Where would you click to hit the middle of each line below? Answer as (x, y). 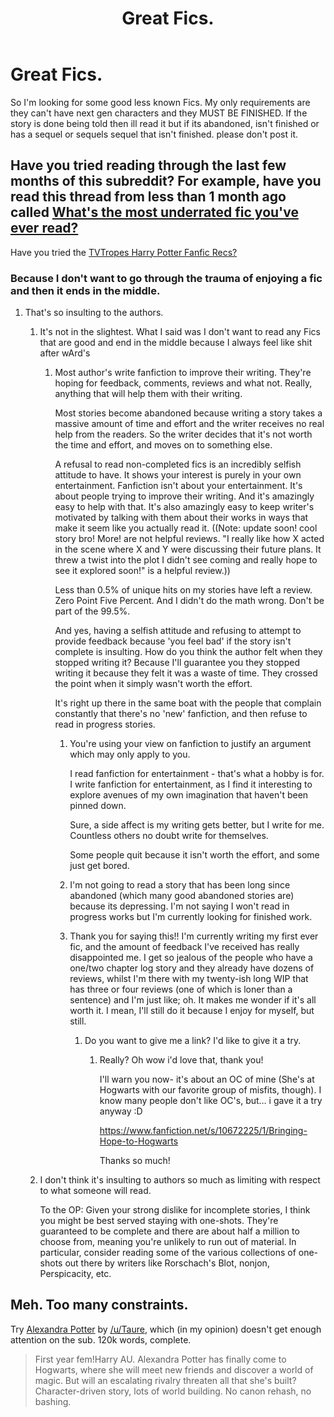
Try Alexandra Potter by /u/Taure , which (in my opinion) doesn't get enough (166, 1329)
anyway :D (121, 1111)
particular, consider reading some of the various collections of (168, 1253)
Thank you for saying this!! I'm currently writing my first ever (194, 936)
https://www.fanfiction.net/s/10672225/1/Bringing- (203, 1131)
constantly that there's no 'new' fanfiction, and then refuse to (181, 714)
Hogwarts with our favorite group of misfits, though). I (210, 1090)
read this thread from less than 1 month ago (148, 197)
